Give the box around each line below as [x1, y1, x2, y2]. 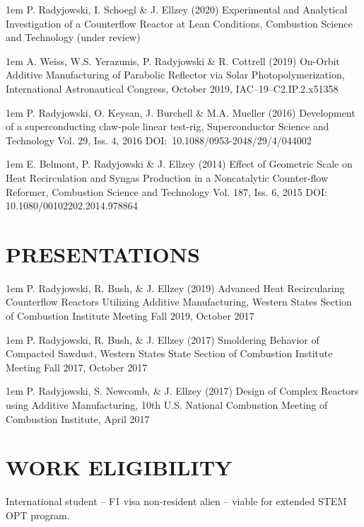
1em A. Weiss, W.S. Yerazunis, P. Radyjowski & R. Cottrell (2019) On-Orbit [6, 53, 340, 68]
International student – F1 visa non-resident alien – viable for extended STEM [6, 494, 347, 509]
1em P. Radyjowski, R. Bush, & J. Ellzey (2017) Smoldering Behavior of [6, 332, 319, 347]
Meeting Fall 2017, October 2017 [6, 359, 148, 374]
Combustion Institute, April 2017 [6, 411, 150, 426]
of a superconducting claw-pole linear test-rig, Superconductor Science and [6, 119, 329, 134]
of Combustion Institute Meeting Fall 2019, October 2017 [6, 308, 254, 323]
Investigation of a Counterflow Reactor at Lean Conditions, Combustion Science [6, 16, 353, 30]
